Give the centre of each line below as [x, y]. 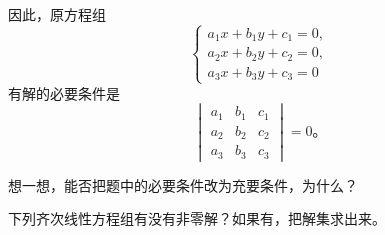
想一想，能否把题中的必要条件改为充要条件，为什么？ [183, 184]
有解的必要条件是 [64, 92]
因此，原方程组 [57, 14]
